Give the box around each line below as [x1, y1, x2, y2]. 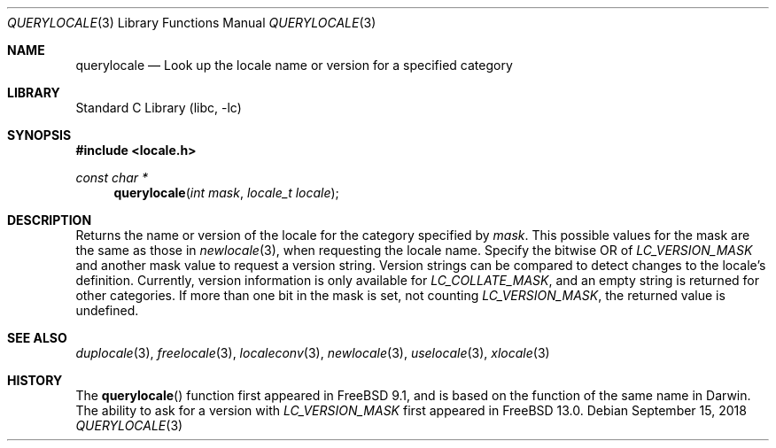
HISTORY [7, 373, 63, 388]
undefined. [75, 303, 139, 318]
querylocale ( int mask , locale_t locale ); [113, 185, 339, 200]
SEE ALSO [7, 330, 67, 345]
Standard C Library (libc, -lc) [75, 100, 242, 115]
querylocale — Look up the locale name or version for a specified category [75, 58, 513, 73]
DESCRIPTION [7, 212, 92, 228]
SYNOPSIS [7, 127, 72, 143]
